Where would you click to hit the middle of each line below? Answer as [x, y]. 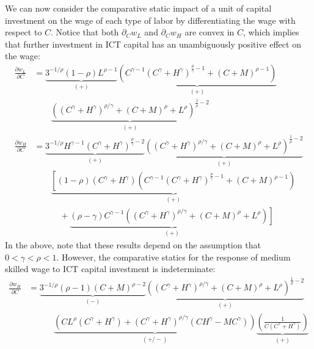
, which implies [271, 32]
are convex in [210, 32]
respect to [24, 32]
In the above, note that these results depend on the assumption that [133, 245]
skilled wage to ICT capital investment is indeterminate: [110, 269]
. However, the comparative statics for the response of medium [173, 257]
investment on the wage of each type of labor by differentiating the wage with [150, 20]
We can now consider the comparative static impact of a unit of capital [138, 8]
